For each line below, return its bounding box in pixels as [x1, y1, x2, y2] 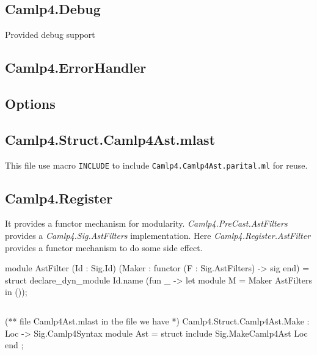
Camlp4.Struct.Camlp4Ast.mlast [5, 130, 216, 148]
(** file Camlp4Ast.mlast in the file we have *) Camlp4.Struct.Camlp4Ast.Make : [5, 314, 310, 327]
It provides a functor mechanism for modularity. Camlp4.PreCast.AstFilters [5, 217, 288, 230]
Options [5, 93, 56, 112]
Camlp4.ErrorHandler [5, 58, 147, 77]
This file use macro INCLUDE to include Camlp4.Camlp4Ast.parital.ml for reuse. [5, 158, 308, 171]
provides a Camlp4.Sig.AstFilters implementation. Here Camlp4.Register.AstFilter [5, 229, 311, 242]
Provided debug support [5, 28, 95, 41]
